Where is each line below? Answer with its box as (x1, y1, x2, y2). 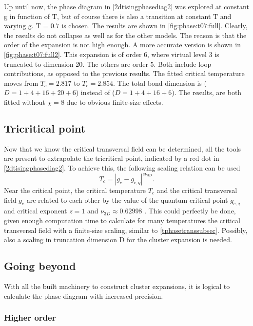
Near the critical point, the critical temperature (4, 185, 146, 195)
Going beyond (4, 258, 76, 273)
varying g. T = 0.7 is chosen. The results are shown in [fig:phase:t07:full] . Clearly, (4, 20, 248, 31)
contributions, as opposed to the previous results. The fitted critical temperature (4, 68, 245, 78)
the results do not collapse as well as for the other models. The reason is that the (4, 30, 247, 40)
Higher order (4, 311, 56, 324)
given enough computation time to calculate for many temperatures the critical (4, 215, 240, 225)
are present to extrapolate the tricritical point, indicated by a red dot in (4, 153, 219, 163)
